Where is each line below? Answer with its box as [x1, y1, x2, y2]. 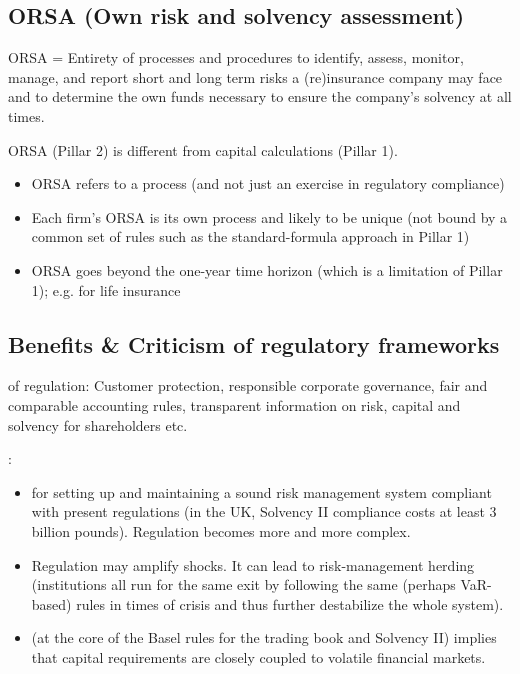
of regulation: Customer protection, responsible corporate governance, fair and [8, 375, 488, 396]
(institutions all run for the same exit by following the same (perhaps [31, 574, 456, 595]
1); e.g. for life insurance [31, 279, 181, 300]
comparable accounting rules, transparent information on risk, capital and [8, 394, 461, 415]
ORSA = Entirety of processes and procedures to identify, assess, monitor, [8, 47, 464, 68]
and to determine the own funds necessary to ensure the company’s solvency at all [8, 86, 512, 107]
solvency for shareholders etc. [8, 414, 188, 435]
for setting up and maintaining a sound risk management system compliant [31, 481, 492, 502]
